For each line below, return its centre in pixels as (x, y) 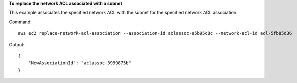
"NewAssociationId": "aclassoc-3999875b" (80, 63)
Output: (17, 44)
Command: (20, 22)
